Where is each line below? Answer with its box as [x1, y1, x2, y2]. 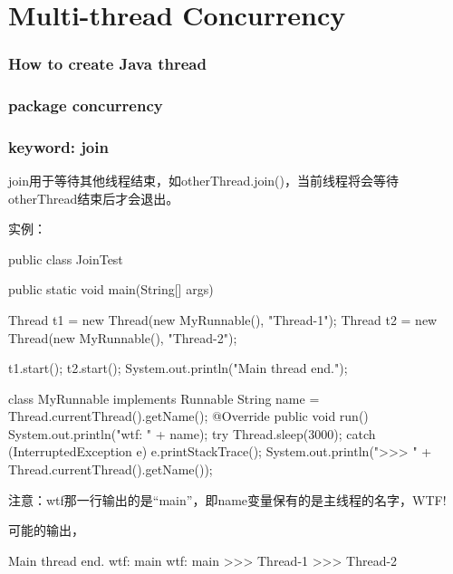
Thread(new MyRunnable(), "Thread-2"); [8, 328, 237, 347]
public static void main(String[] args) [8, 280, 214, 299]
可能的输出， [8, 521, 84, 540]
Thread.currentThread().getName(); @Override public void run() [8, 407, 369, 426]
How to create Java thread [8, 52, 207, 74]
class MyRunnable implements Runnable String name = [8, 388, 320, 407]
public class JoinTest [8, 249, 123, 268]
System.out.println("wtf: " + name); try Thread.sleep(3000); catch [8, 424, 376, 443]
